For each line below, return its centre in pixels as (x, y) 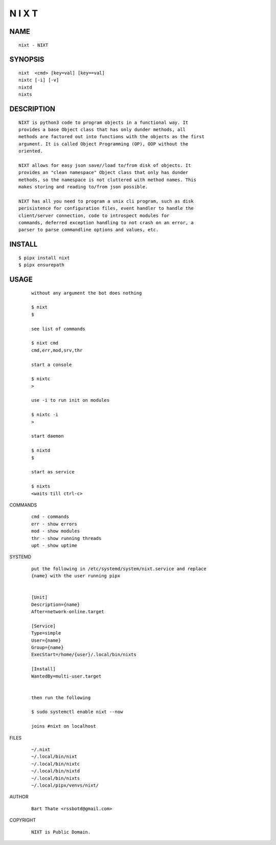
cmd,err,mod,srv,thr (57, 350)
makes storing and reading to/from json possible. (83, 187)
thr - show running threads (66, 538)
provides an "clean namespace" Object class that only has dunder (103, 172)
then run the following (61, 698)
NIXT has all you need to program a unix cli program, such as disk (106, 201)
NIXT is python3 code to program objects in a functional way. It (103, 122)
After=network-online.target (68, 612)
